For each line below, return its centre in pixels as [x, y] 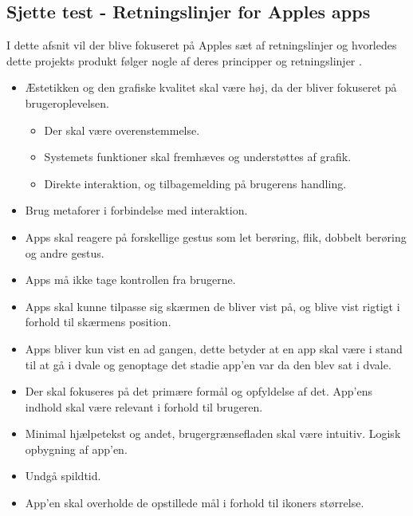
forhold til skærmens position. [98, 322]
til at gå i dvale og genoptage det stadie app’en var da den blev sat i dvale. [208, 364]
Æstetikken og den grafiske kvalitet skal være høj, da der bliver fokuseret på [211, 87]
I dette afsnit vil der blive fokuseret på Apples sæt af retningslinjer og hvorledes [202, 45]
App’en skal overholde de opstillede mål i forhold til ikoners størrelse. [195, 503]
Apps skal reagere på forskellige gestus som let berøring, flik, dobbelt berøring [216, 236]
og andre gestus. [65, 252]
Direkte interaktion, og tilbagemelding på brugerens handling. [195, 183]
